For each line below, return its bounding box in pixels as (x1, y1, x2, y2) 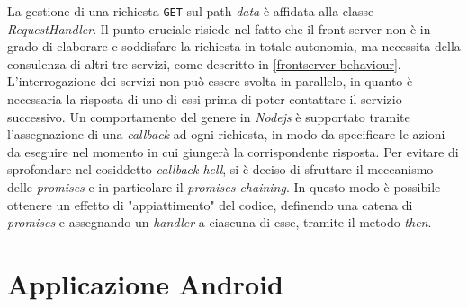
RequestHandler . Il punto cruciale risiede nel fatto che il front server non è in (7, 19, 431, 38)
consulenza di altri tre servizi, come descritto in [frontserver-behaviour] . (7, 54, 401, 73)
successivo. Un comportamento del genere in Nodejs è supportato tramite (7, 107, 410, 126)
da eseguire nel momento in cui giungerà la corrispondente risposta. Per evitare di (7, 142, 459, 161)
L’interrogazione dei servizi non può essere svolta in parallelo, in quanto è (7, 72, 413, 91)
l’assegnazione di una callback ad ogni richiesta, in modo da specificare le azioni (7, 125, 445, 144)
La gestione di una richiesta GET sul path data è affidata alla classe (7, 2, 374, 20)
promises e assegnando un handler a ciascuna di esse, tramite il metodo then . (7, 213, 432, 232)
